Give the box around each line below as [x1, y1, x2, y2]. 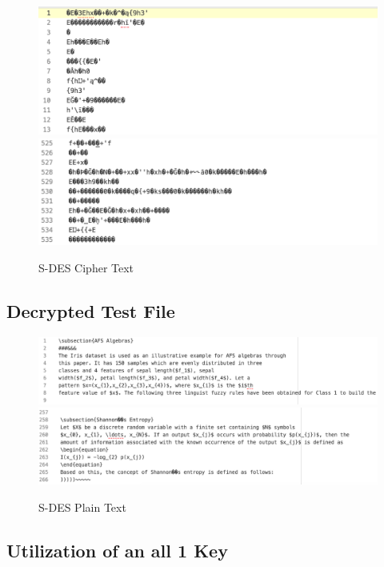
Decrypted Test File [6, 298, 175, 323]
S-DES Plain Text [38, 498, 126, 515]
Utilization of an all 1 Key [6, 537, 228, 562]
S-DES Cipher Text [38, 259, 134, 275]
